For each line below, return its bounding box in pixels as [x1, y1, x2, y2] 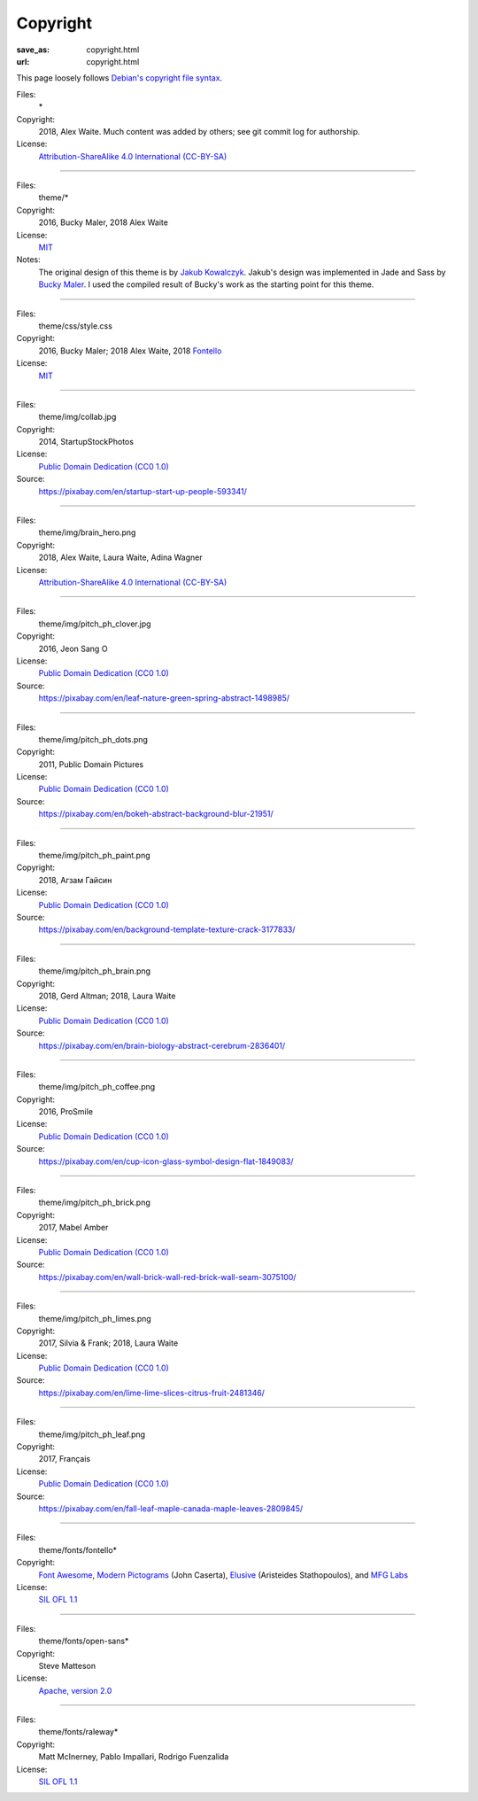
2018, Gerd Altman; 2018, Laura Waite [38, 990, 176, 1001]
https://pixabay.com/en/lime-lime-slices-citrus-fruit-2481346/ [38, 1387, 266, 1398]
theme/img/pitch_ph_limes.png [38, 1313, 152, 1324]
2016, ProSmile [38, 1106, 93, 1117]
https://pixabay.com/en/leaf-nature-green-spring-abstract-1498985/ [38, 693, 289, 703]
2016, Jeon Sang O [38, 643, 108, 654]
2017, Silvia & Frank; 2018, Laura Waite [38, 1338, 179, 1348]
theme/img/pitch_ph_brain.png [38, 966, 150, 976]
